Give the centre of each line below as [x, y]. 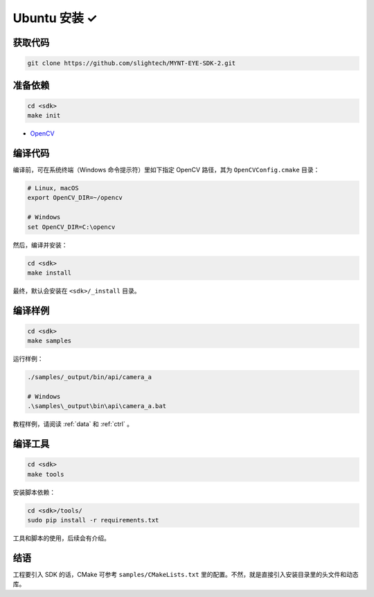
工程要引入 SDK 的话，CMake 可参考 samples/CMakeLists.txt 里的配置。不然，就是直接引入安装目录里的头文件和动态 [186, 575]
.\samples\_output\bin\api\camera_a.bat [97, 406]
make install [50, 273]
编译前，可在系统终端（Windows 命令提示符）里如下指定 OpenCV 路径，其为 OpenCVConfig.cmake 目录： [166, 170]
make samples [50, 341]
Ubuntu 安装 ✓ [55, 18]
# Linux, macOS [53, 188]
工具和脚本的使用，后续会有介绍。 [61, 538]
